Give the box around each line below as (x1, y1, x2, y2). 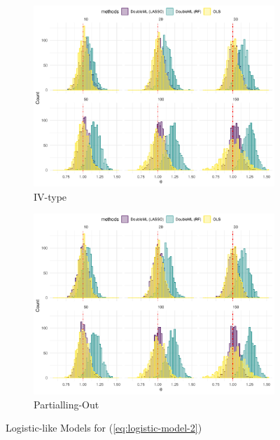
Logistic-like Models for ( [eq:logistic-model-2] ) (6, 420, 202, 435)
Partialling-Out (34, 396, 99, 411)
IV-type (34, 189, 67, 204)
